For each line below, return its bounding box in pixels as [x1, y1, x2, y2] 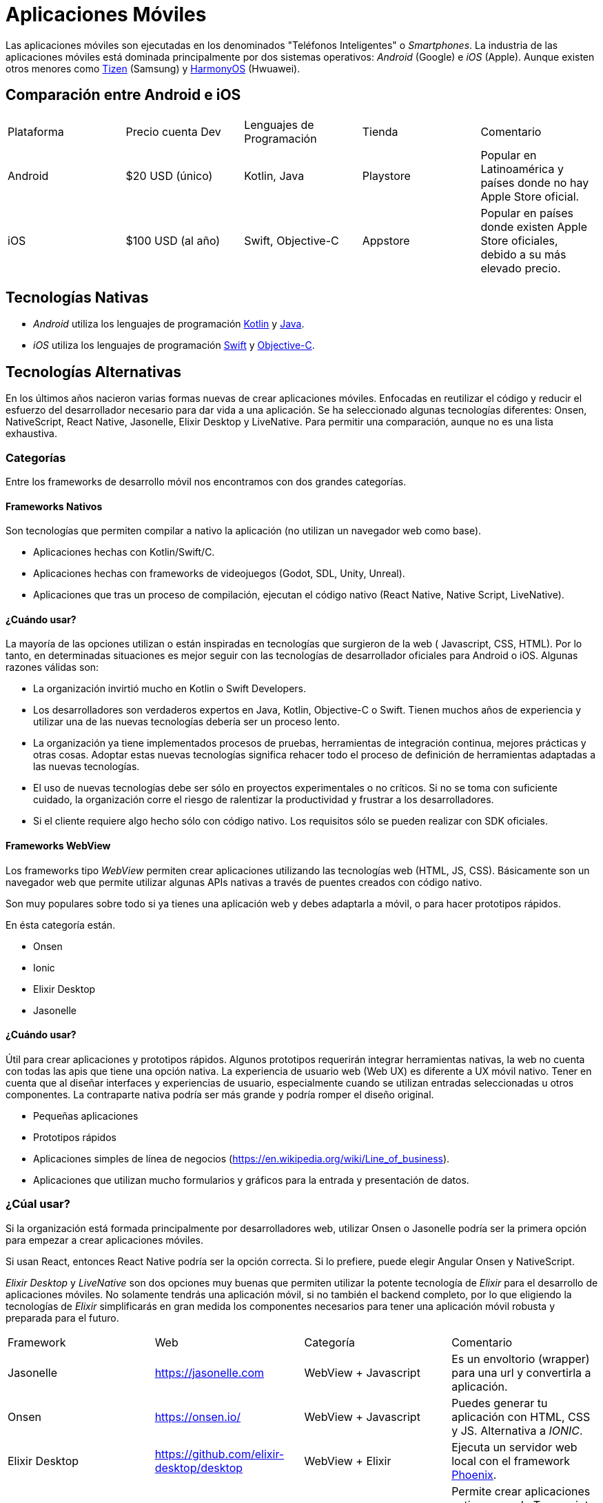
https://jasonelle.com [154, 1365, 265, 1380]
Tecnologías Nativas [6, 289, 149, 307]
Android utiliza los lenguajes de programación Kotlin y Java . [33, 318, 305, 330]
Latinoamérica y [480, 161, 564, 176]
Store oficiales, [480, 233, 558, 248]
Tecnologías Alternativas [6, 363, 182, 381]
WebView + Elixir [304, 1453, 391, 1468]
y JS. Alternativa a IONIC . [451, 1423, 583, 1438]
